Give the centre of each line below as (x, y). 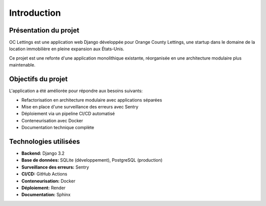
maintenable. (22, 65)
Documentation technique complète (58, 128)
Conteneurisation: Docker (49, 181)
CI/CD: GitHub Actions (44, 174)
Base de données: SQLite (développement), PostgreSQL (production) (92, 160)
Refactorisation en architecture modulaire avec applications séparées (92, 100)
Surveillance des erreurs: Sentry (55, 167)
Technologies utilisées (45, 141)
